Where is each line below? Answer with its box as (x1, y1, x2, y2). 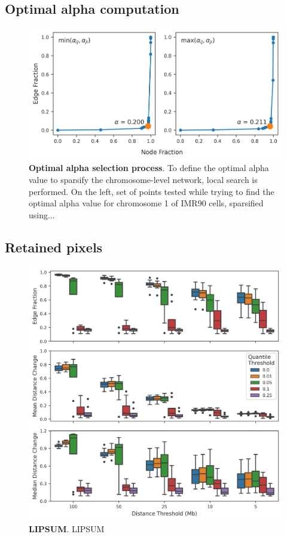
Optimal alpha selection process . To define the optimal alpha (29, 161, 269, 174)
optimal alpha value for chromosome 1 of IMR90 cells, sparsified (29, 197, 264, 209)
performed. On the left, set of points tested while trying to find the (29, 185, 274, 197)
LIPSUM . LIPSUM (29, 522, 105, 535)
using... (29, 208, 55, 221)
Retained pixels (5, 237, 103, 256)
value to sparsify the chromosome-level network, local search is (29, 173, 258, 186)
